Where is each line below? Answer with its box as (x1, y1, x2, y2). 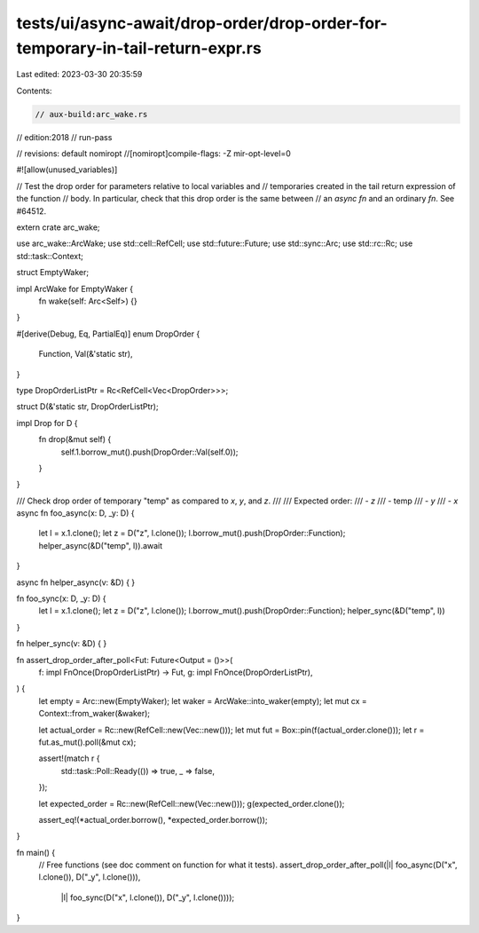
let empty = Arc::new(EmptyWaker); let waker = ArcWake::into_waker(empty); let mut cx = (38, 695, 367, 706)
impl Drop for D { (16, 417, 78, 428)
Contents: (16, 85, 52, 96)
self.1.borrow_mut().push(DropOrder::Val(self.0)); (60, 447, 239, 457)
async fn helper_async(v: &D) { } (16, 577, 136, 588)
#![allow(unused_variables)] (16, 164, 118, 175)
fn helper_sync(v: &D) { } (16, 638, 107, 649)
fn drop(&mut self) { (38, 434, 112, 445)
